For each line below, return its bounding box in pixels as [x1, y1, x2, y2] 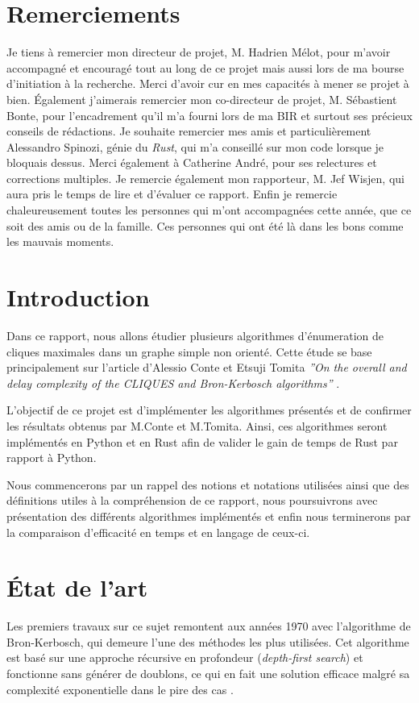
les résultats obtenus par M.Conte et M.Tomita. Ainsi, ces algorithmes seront [6, 417, 388, 434]
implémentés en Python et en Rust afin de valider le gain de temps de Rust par [6, 433, 398, 450]
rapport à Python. [6, 449, 97, 466]
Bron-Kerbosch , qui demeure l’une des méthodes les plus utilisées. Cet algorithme [6, 633, 409, 650]
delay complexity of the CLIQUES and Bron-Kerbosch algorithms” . [6, 374, 340, 391]
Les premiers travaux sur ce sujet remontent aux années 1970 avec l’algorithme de [6, 618, 411, 634]
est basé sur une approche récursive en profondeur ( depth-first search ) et [6, 649, 363, 666]
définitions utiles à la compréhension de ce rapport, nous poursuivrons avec [6, 492, 378, 509]
